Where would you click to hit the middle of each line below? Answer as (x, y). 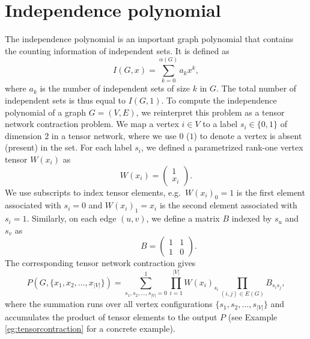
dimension (23, 135)
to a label (220, 124)
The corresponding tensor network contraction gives (100, 263)
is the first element (271, 192)
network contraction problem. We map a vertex (92, 124)
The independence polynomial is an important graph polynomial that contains (149, 39)
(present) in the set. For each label (68, 147)
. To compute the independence (219, 100)
